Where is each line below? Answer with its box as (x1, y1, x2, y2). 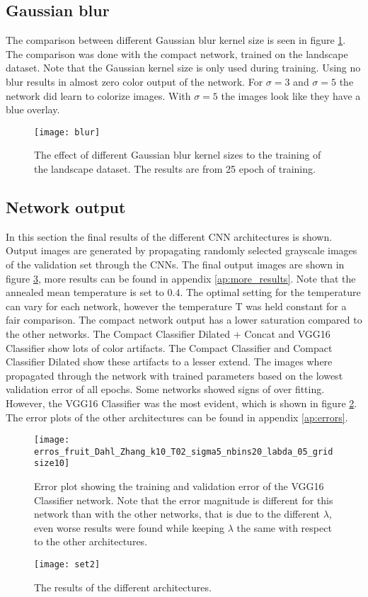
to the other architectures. (34, 534, 148, 549)
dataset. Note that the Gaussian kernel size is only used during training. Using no (6, 60, 361, 75)
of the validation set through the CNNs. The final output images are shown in (6, 257, 345, 271)
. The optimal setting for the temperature (180, 285, 361, 300)
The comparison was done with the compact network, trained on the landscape (6, 46, 348, 61)
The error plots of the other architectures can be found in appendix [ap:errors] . (6, 409, 348, 424)
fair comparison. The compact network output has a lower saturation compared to (6, 312, 362, 327)
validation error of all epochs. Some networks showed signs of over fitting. (6, 382, 325, 397)
